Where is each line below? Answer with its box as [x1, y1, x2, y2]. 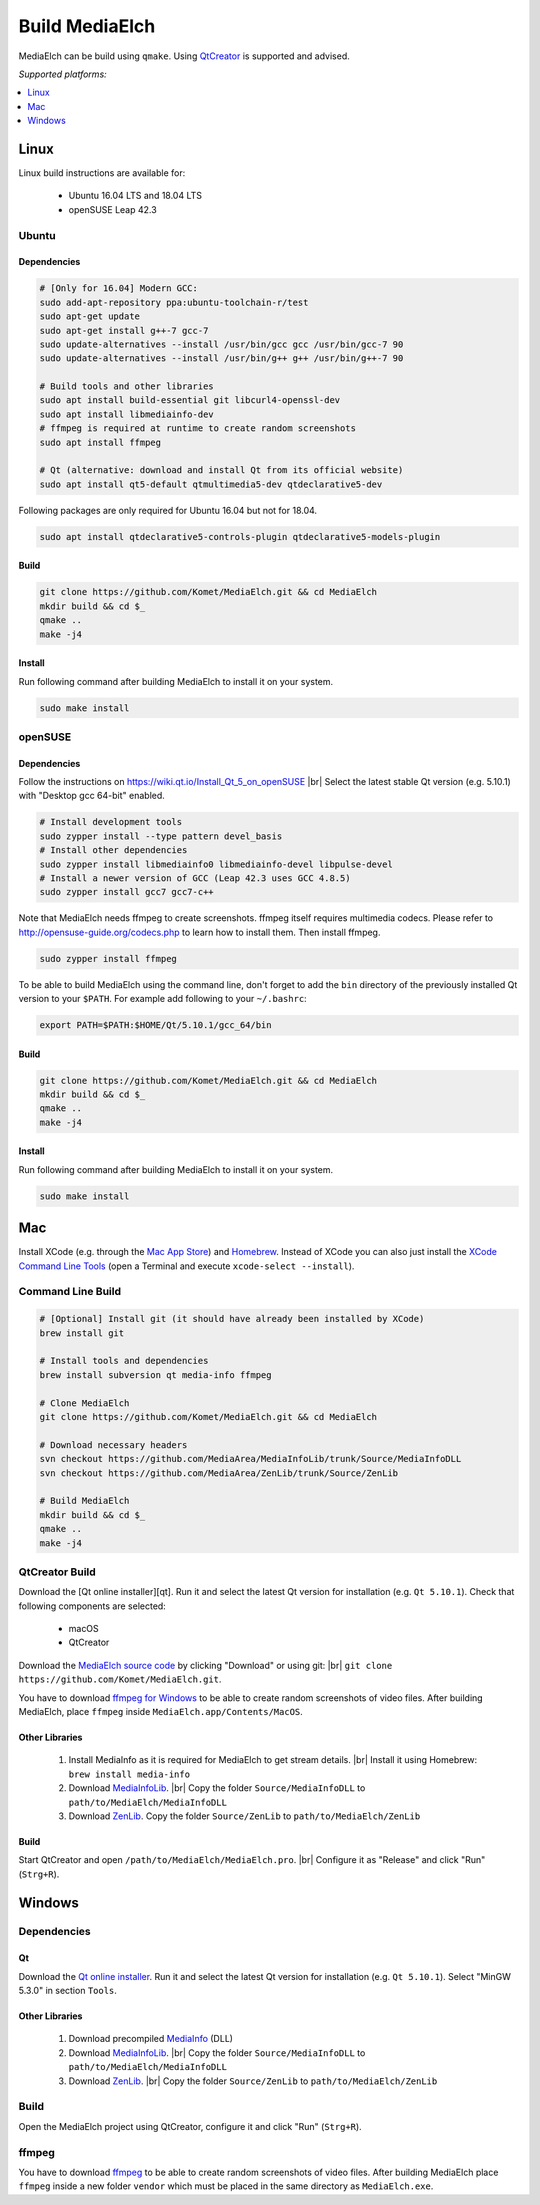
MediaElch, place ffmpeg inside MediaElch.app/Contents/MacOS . [18, 1705, 304, 1717]
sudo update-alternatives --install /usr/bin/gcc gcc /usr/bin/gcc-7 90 [39, 338, 404, 350]
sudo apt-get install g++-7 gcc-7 [39, 325, 209, 336]
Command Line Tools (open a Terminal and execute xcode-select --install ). [18, 1260, 355, 1272]
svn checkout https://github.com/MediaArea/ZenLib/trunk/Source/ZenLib [39, 1467, 399, 1479]
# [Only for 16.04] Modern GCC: [39, 283, 199, 294]
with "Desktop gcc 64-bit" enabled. [18, 790, 165, 802]
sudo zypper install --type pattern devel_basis [39, 830, 283, 842]
